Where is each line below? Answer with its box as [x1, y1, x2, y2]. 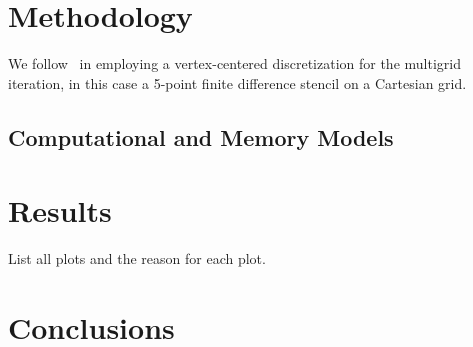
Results [8, 190, 112, 231]
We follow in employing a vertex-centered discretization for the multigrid [8, 53, 461, 74]
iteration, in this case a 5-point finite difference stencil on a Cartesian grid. [8, 72, 467, 93]
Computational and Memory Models [8, 121, 394, 152]
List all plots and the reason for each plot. [8, 248, 266, 269]
